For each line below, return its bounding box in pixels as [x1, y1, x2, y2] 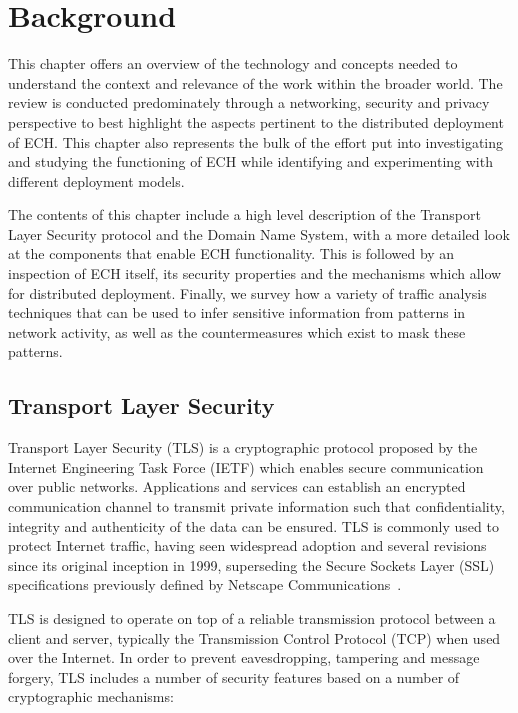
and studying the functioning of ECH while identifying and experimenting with [8, 151, 493, 172]
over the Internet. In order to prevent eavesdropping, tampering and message [8, 647, 480, 668]
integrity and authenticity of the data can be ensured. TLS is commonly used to [8, 515, 499, 536]
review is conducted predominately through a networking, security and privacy [8, 92, 490, 113]
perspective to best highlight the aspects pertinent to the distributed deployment [8, 111, 504, 132]
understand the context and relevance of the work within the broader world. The [8, 72, 503, 93]
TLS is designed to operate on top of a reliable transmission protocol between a [8, 607, 496, 628]
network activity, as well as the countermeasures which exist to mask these [8, 321, 466, 342]
